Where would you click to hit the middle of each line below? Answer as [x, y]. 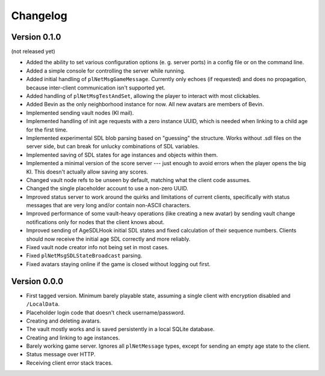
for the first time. [47, 130]
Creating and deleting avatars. [64, 321]
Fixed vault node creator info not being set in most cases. [97, 247]
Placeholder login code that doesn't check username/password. [106, 312]
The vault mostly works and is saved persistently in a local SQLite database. [120, 329]
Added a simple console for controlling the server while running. [106, 71]
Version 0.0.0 [37, 281]
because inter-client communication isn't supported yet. [96, 88]
